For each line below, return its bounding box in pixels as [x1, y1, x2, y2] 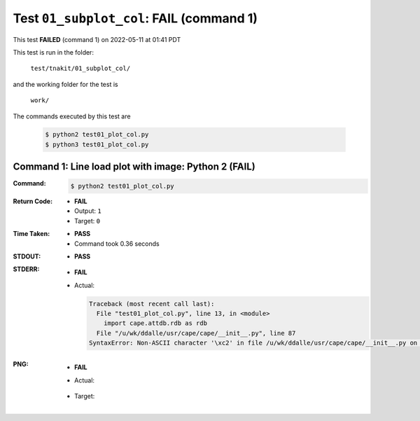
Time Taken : [13, 230, 50, 238]
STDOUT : [13, 252, 41, 261]
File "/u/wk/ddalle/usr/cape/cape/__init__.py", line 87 [96, 329, 296, 337]
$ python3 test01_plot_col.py [45, 140, 149, 149]
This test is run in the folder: [13, 48, 94, 56]
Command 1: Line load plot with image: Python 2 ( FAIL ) [13, 161, 255, 173]
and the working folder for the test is [13, 80, 118, 88]
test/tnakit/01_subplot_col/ [30, 64, 131, 73]
